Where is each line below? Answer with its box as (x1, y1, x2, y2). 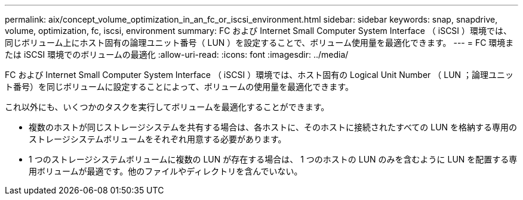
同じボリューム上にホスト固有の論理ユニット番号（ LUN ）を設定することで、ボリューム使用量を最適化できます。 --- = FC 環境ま (5, 37, 514, 48)
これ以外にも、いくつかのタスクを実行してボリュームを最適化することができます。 (5, 102, 330, 112)
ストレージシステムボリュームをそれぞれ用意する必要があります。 (29, 134, 287, 144)
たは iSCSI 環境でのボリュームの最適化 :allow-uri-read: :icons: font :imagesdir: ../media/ (5, 49, 349, 60)
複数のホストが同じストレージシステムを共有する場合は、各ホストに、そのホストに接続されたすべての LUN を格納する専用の (29, 122, 518, 132)
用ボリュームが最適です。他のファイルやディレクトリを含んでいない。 (29, 166, 303, 176)
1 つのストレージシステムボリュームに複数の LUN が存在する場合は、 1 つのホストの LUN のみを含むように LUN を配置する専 (29, 154, 518, 164)
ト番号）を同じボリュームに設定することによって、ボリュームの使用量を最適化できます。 (5, 82, 353, 92)
